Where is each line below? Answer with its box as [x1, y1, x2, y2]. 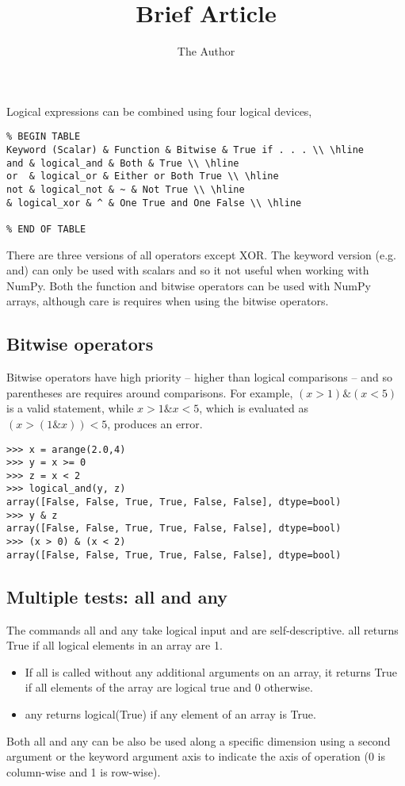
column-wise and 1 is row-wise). [6, 763, 161, 780]
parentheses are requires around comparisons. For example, [6, 384, 293, 401]
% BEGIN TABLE [6, 131, 81, 143]
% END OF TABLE [6, 223, 86, 235]
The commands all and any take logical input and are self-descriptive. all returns [6, 621, 399, 638]
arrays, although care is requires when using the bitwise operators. [6, 293, 329, 309]
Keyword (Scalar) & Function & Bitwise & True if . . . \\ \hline [6, 144, 365, 155]
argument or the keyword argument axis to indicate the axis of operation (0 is [6, 748, 385, 765]
